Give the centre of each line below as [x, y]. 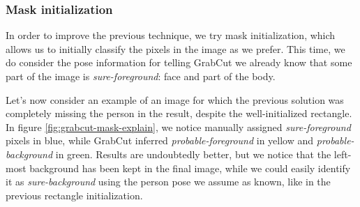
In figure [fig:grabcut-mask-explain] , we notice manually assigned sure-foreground [178, 127]
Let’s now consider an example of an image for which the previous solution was [175, 99]
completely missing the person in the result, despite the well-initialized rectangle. [179, 113]
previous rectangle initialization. [74, 195]
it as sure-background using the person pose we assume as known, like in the [168, 182]
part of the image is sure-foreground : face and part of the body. [141, 76]
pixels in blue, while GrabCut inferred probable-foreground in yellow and [160, 140]
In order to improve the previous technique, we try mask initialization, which [171, 35]
